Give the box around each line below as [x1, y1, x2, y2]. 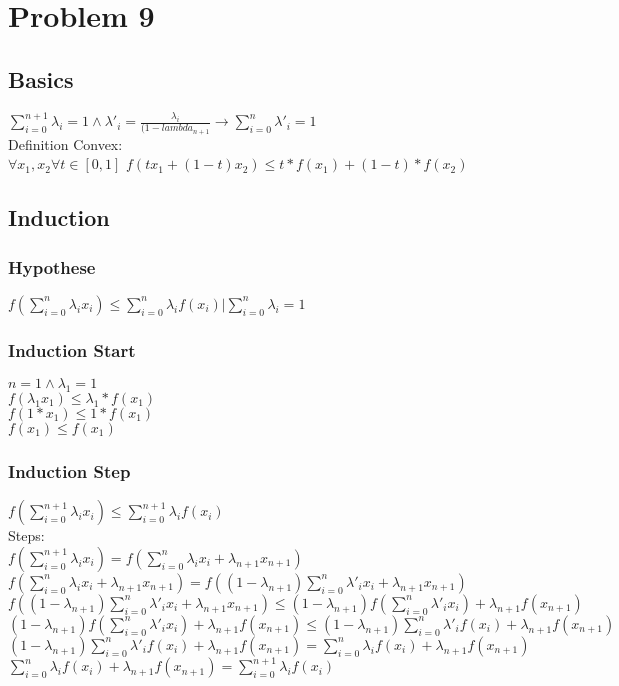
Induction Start [8, 337, 136, 362]
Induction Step [8, 458, 131, 483]
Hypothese [8, 254, 96, 279]
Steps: [8, 525, 45, 546]
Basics [8, 63, 74, 94]
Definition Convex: [8, 133, 123, 154]
